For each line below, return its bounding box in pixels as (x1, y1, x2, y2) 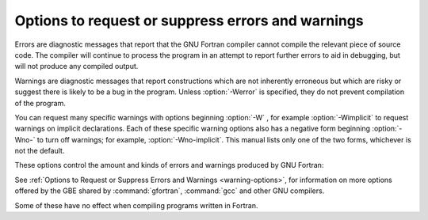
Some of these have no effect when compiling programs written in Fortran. (14, 200, 258, 210)
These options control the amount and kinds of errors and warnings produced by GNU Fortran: (14, 161, 324, 170)
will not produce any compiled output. (14, 62, 139, 71)
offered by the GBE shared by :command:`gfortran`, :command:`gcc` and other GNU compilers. (14, 186, 325, 195)
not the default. (14, 146, 65, 156)
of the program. (14, 98, 67, 108)
